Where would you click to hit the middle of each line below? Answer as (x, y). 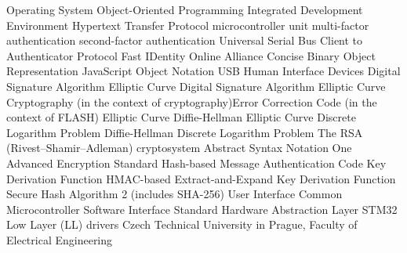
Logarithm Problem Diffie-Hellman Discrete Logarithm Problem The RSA (185, 132)
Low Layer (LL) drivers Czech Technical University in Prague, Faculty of (182, 224)
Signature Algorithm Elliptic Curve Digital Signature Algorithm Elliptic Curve (196, 86)
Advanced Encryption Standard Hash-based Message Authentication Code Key (196, 163)
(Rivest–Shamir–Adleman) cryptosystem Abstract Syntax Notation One (179, 148)
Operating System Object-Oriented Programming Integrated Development (185, 9)
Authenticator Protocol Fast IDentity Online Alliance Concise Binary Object (191, 55)
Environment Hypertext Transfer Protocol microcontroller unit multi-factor (188, 25)
